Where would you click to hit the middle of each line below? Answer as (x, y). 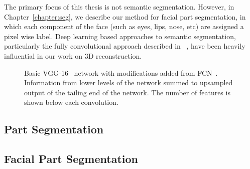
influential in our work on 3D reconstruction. (73, 55)
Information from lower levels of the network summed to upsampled (129, 82)
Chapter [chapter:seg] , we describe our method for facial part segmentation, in (125, 16)
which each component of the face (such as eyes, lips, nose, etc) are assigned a (124, 26)
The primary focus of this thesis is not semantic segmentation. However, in (119, 7)
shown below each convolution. (71, 102)
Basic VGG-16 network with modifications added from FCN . (121, 72)
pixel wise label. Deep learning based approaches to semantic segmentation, (120, 36)
